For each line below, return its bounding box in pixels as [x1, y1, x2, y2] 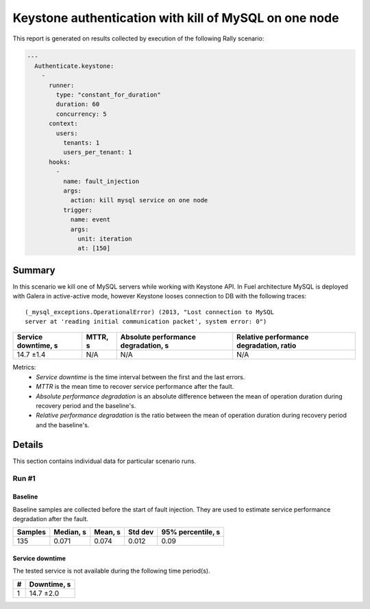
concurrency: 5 [56, 110, 108, 118]
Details [12, 439, 44, 451]
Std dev [127, 527, 154, 537]
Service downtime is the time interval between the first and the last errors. [36, 372, 245, 381]
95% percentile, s [161, 527, 221, 537]
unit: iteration [77, 235, 133, 243]
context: [49, 120, 78, 128]
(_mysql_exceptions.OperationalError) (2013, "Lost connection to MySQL [25, 308, 274, 315]
